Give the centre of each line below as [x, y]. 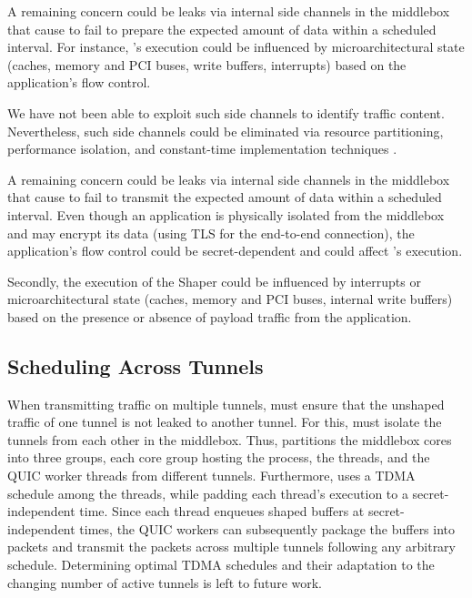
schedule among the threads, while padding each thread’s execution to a [208, 493]
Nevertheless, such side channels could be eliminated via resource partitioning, [226, 131]
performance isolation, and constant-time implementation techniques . [202, 149]
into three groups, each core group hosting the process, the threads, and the [219, 457]
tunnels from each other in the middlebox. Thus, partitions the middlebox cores [230, 439]
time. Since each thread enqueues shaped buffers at [222, 511]
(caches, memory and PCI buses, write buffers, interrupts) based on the [207, 64]
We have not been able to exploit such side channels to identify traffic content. [226, 112]
